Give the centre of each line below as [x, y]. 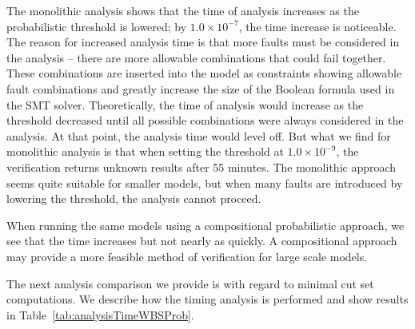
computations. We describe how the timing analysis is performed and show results [207, 299]
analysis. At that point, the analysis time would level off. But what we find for [199, 135]
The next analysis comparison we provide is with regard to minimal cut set [190, 283]
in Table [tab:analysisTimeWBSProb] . [100, 314]
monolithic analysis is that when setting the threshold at [145, 151]
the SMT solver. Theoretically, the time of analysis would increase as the [185, 104]
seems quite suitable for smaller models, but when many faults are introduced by [205, 182]
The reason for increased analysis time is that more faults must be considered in [203, 42]
